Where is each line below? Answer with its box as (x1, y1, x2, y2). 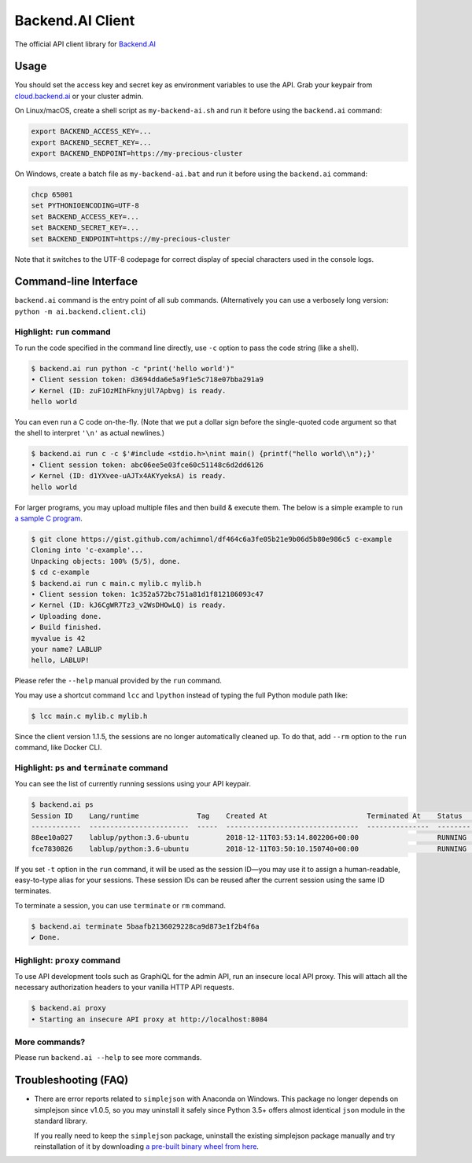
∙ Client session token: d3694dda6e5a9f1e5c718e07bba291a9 (31, 375, 264, 385)
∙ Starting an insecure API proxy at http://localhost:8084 (31, 1014, 268, 1024)
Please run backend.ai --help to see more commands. (14, 1053, 202, 1062)
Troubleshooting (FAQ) (14, 1073, 129, 1087)
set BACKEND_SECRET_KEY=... (31, 223, 139, 232)
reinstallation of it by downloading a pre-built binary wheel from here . (34, 1141, 260, 1151)
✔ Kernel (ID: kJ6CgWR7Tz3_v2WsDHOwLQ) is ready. (31, 601, 227, 609)
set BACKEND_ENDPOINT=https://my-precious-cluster (31, 234, 231, 243)
